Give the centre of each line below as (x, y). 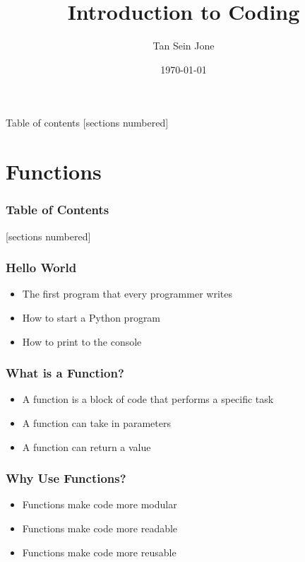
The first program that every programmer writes (127, 294)
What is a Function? (65, 373)
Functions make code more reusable (99, 552)
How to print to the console (82, 341)
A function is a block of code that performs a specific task (148, 399)
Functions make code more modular (100, 504)
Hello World (41, 268)
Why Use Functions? (66, 478)
